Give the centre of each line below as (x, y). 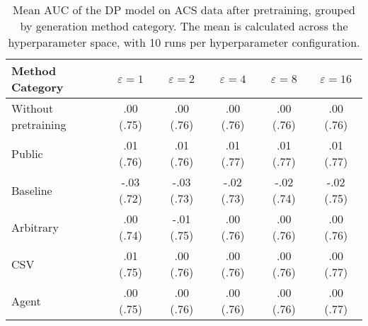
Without (33, 108)
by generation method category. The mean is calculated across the (184, 26)
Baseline (32, 190)
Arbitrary (35, 227)
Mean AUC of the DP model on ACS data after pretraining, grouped (184, 10)
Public (27, 153)
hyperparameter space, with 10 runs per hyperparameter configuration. (184, 42)
